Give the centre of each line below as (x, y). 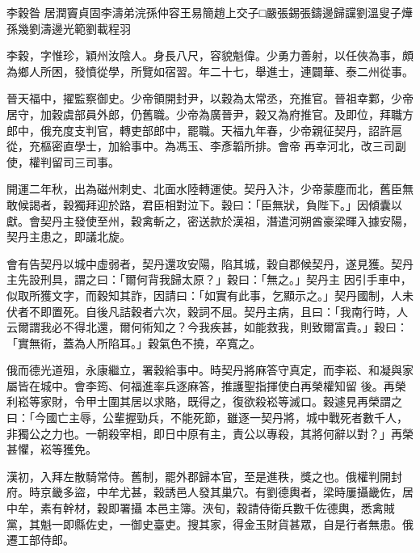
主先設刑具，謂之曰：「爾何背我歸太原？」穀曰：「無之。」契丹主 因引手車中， (209, 279)
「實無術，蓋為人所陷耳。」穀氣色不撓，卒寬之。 (134, 342)
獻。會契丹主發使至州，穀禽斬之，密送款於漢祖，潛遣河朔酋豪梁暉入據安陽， (210, 220)
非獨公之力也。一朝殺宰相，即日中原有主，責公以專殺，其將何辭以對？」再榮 (210, 433)
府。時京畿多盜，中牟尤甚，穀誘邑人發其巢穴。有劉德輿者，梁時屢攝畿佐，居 (210, 492)
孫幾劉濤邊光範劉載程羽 (69, 28)
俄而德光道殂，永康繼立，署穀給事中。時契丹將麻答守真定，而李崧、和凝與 (204, 370)
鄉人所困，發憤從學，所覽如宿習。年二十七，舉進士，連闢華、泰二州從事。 (215, 71)
